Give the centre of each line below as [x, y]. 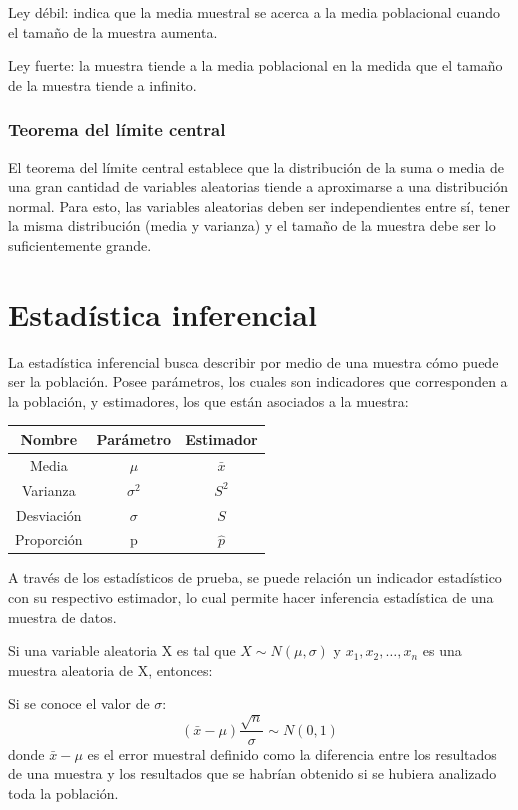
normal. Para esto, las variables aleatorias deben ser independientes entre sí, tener [259, 205]
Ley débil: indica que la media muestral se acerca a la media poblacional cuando [254, 12]
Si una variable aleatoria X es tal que [122, 650]
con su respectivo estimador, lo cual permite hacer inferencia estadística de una [251, 597]
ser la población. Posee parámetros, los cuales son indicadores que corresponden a [258, 381]
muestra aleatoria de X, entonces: [110, 669]
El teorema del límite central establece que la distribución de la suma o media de [256, 166]
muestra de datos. [62, 616]
